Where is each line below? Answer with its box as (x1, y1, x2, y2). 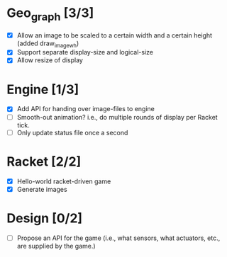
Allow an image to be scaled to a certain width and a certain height (16, 30, 213, 40)
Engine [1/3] (6, 81, 79, 97)
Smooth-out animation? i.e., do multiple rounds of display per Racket (16, 113, 218, 121)
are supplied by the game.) (16, 241, 96, 250)
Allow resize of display (16, 56, 83, 64)
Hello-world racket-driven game (16, 177, 111, 185)
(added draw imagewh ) (16, 39, 79, 49)
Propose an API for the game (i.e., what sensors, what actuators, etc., (16, 234, 221, 242)
